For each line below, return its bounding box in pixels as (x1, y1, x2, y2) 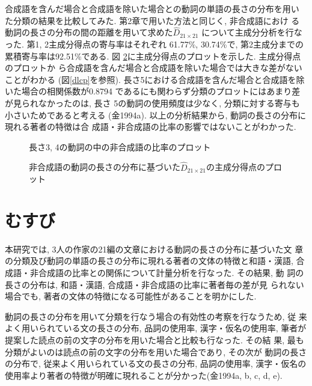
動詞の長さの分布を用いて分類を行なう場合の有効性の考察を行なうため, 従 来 (5, 310, 307, 322)
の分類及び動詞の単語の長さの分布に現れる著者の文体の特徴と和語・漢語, (5, 254, 293, 267)
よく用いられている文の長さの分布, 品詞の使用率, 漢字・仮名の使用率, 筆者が (5, 322, 307, 334)
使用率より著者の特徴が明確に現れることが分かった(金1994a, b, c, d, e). (5, 369, 283, 381)
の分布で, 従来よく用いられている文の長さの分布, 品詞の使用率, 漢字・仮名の (5, 357, 307, 370)
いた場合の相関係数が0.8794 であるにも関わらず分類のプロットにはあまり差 (5, 85, 301, 97)
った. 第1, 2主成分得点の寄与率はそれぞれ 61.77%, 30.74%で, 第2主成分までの (5, 38, 304, 50)
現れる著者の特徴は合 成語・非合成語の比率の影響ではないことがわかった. (5, 120, 296, 133)
